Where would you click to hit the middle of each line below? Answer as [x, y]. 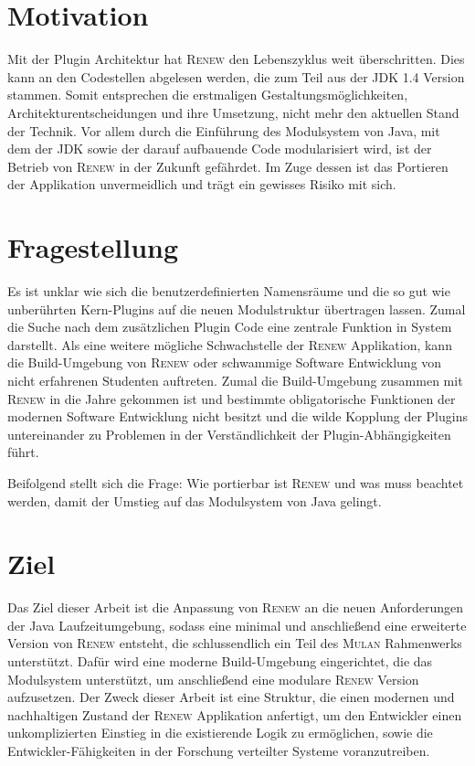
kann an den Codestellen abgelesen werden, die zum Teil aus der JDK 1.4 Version [236, 76]
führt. [23, 452]
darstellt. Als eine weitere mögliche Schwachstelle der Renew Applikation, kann [230, 344]
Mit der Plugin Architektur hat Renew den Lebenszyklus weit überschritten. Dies [236, 59]
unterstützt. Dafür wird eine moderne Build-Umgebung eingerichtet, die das [220, 661]
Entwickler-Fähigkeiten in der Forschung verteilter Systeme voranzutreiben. [219, 750]
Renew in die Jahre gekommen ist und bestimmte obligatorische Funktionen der [232, 398]
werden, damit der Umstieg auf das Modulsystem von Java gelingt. [195, 500]
